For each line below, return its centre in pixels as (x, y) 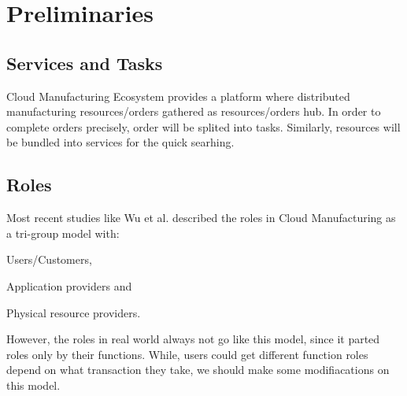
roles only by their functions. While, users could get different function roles (187, 354)
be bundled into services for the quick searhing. (120, 142)
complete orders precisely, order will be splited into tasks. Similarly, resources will (203, 126)
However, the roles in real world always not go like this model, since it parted (193, 339)
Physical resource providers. (74, 312)
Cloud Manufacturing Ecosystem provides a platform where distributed (178, 96)
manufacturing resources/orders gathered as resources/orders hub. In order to (194, 111)
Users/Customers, (49, 259)
